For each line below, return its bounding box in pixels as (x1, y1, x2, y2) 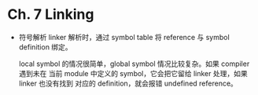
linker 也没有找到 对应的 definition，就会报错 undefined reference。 (18, 79, 238, 88)
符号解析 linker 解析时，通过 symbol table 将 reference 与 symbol (18, 32, 230, 42)
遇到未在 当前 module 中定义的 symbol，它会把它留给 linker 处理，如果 (18, 68, 249, 78)
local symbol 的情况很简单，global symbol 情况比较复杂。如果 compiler (18, 59, 250, 68)
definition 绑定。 (18, 42, 72, 52)
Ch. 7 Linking (7, 5, 94, 24)
